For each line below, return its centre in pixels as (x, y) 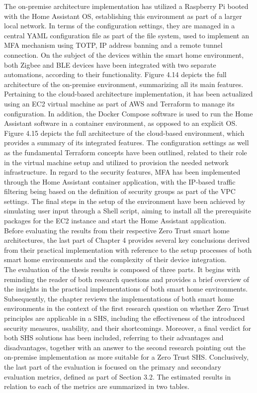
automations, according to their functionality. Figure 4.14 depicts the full (115, 74)
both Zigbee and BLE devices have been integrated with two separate (110, 64)
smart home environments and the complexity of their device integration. (115, 259)
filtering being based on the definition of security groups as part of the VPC (120, 191)
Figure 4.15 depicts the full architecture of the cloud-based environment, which (124, 133)
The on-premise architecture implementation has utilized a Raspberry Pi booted (126, 6)
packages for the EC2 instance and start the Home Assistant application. (115, 221)
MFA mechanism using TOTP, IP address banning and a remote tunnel (113, 45)
